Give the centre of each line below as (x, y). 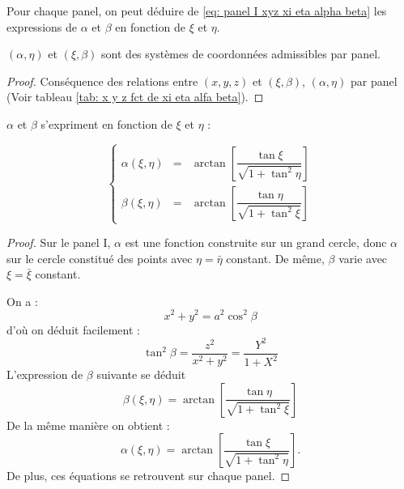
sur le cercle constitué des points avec (100, 258)
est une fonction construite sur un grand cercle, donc (256, 242)
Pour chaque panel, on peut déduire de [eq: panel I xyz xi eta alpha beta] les (197, 11)
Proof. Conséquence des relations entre (102, 81)
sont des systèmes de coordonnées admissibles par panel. (241, 54)
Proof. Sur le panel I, (59, 242)
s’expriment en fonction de (106, 123)
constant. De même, (275, 258)
